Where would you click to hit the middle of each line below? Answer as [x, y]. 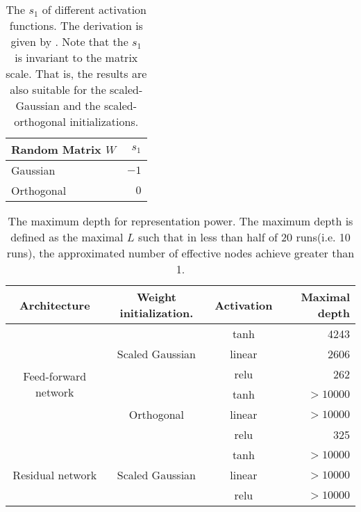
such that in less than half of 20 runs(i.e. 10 [244, 237]
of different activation [94, 9]
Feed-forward [55, 376]
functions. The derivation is [76, 25]
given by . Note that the [69, 41]
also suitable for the [58, 89]
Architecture [54, 305]
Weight [156, 297]
